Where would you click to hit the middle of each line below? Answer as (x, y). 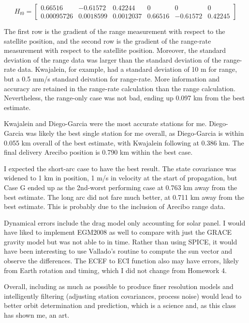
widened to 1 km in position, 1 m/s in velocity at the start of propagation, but (121, 178)
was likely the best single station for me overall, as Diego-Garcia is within (135, 133)
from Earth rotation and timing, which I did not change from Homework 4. (115, 270)
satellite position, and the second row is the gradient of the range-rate (108, 40)
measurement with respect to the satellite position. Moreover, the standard (115, 50)
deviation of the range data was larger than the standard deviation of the (113, 59)
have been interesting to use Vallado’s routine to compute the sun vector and (118, 251)
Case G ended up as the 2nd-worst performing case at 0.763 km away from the (121, 187)
